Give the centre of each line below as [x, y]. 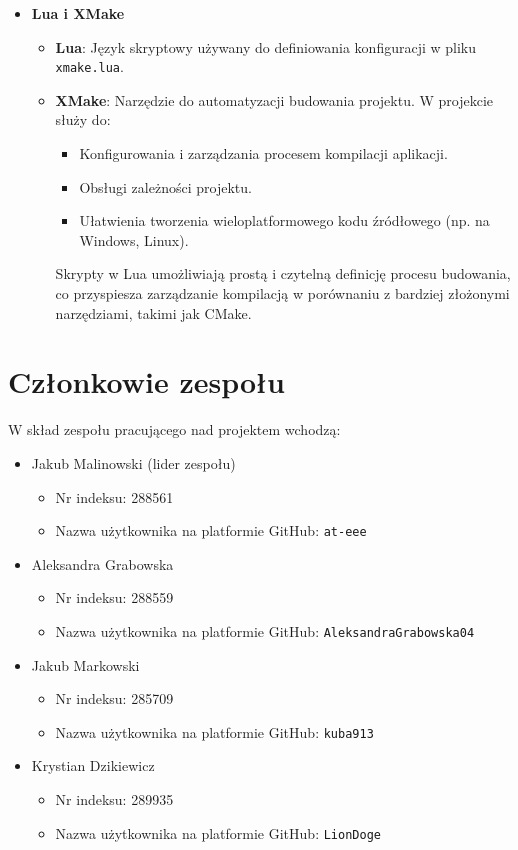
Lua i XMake [78, 13]
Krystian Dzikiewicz [93, 765]
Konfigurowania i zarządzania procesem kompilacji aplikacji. [263, 153]
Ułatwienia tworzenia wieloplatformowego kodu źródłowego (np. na [284, 220]
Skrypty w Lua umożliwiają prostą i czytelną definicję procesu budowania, [283, 273]
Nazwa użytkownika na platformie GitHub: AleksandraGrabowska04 [265, 630]
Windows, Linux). [134, 239]
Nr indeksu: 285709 [114, 698]
